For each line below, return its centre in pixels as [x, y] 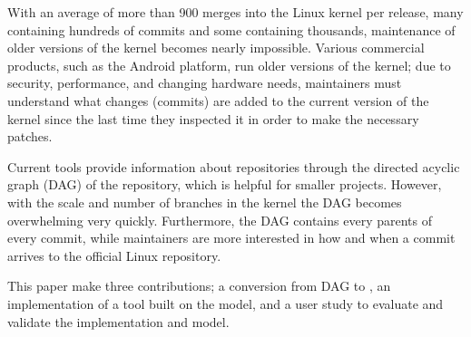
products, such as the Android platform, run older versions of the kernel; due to [229, 65]
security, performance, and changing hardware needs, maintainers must [205, 83]
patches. [30, 136]
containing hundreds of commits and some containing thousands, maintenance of [231, 29]
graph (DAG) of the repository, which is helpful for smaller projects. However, [225, 184]
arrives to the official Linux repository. [114, 255]
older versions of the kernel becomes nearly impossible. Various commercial [216, 48]
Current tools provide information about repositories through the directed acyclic [234, 166]
